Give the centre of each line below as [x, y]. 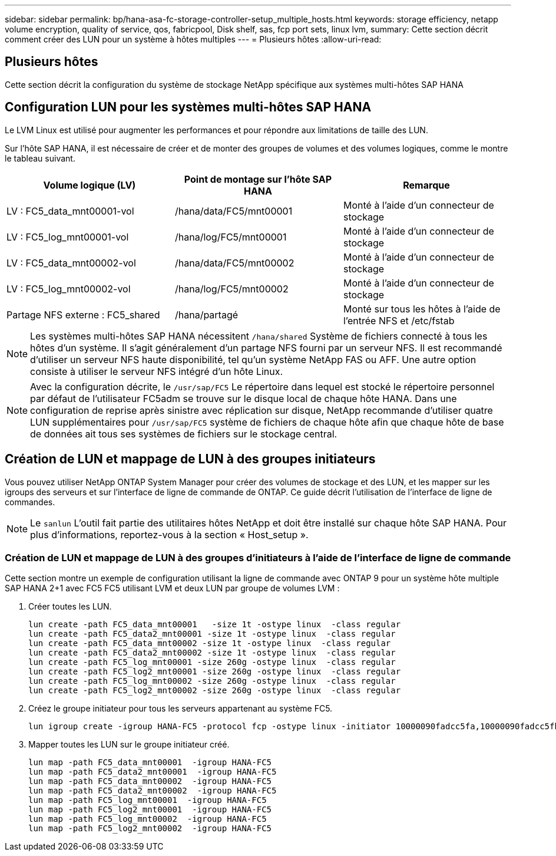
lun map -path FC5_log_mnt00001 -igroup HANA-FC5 [148, 800]
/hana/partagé [206, 315]
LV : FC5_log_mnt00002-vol [69, 289]
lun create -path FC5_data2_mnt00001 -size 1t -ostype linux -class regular [212, 634]
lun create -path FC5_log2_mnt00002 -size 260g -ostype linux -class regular [215, 691]
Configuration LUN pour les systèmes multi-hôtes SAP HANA [188, 107]
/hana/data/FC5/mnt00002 [234, 263]
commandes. [30, 502]
